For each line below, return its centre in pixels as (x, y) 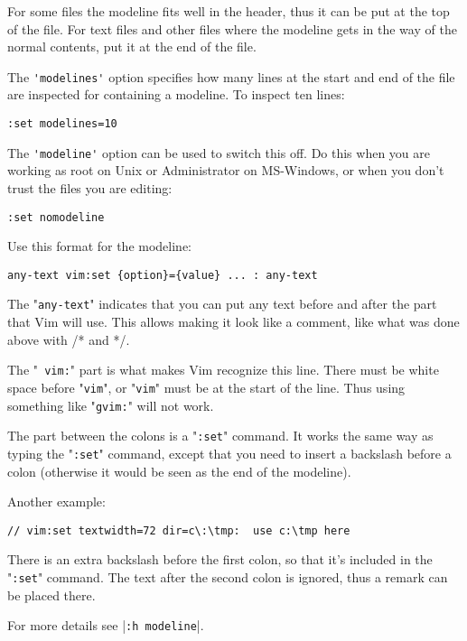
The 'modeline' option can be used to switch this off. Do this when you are (219, 152)
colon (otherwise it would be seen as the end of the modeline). (179, 471)
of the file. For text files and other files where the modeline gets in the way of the (232, 28)
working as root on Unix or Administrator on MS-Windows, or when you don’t (226, 170)
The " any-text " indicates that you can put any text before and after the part (222, 304)
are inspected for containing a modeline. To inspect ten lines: (176, 94)
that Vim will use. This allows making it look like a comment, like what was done (233, 322)
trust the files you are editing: (90, 187)
